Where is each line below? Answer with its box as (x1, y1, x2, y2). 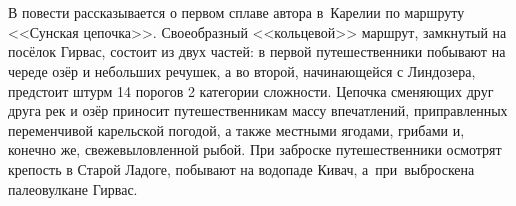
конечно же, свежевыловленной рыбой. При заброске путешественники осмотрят (8, 139, 502, 160)
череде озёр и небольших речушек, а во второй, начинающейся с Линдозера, (8, 60, 476, 81)
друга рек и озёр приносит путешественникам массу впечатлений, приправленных (8, 100, 508, 121)
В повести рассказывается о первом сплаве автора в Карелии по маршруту (8, 2, 465, 23)
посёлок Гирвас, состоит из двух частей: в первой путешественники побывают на (8, 41, 506, 62)
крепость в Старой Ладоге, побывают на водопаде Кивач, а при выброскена (8, 158, 475, 179)
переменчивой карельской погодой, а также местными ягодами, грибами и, (8, 119, 465, 140)
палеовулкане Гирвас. (8, 178, 138, 199)
